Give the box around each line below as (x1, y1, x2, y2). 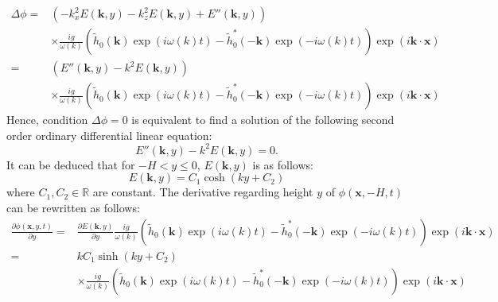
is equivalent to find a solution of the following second (131, 111, 395, 128)
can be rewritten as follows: (6, 199, 140, 215)
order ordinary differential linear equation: (6, 126, 212, 143)
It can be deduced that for (6, 156, 135, 172)
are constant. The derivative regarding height (92, 184, 313, 200)
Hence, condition (6, 111, 88, 128)
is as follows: (252, 156, 313, 172)
